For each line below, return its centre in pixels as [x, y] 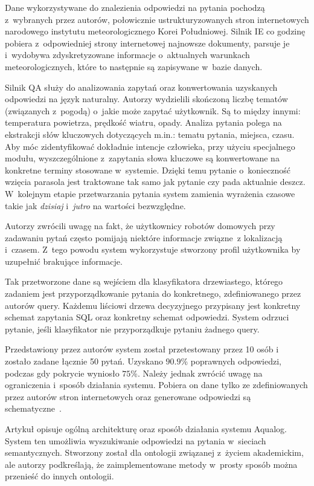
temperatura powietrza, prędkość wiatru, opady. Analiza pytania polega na [143, 122]
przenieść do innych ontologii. [59, 476]
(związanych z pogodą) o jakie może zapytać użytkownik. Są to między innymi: [153, 110]
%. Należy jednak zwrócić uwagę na [197, 373]
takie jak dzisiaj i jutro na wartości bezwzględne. [95, 205]
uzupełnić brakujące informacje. [64, 261]
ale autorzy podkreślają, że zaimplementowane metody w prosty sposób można [151, 464]
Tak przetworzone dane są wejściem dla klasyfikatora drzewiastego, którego [144, 281]
